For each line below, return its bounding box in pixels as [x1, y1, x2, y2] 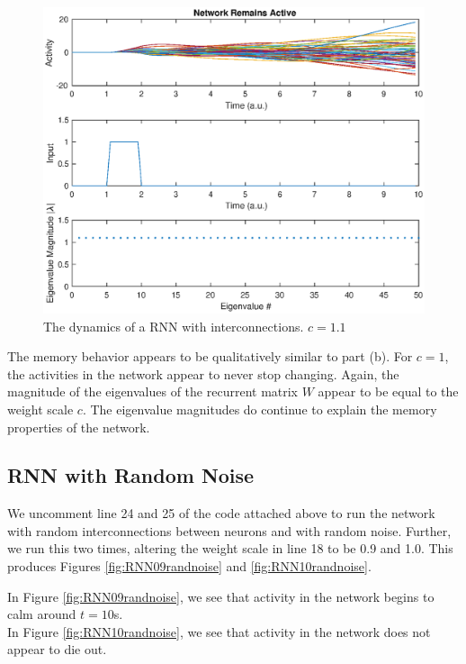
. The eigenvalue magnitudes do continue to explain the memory [82, 399, 437, 418]
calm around [7, 605, 76, 623]
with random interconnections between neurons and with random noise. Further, [7, 521, 452, 540]
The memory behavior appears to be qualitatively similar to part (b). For [7, 347, 413, 366]
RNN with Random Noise [7, 461, 255, 489]
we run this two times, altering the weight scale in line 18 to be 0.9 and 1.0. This [7, 539, 453, 558]
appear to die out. [7, 640, 107, 659]
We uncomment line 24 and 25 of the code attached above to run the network [7, 504, 435, 523]
